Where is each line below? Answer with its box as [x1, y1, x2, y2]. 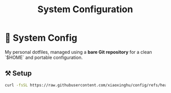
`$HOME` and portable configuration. [5, 54, 83, 60]
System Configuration [37, 4, 133, 15]
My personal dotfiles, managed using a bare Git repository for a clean [5, 49, 153, 55]
